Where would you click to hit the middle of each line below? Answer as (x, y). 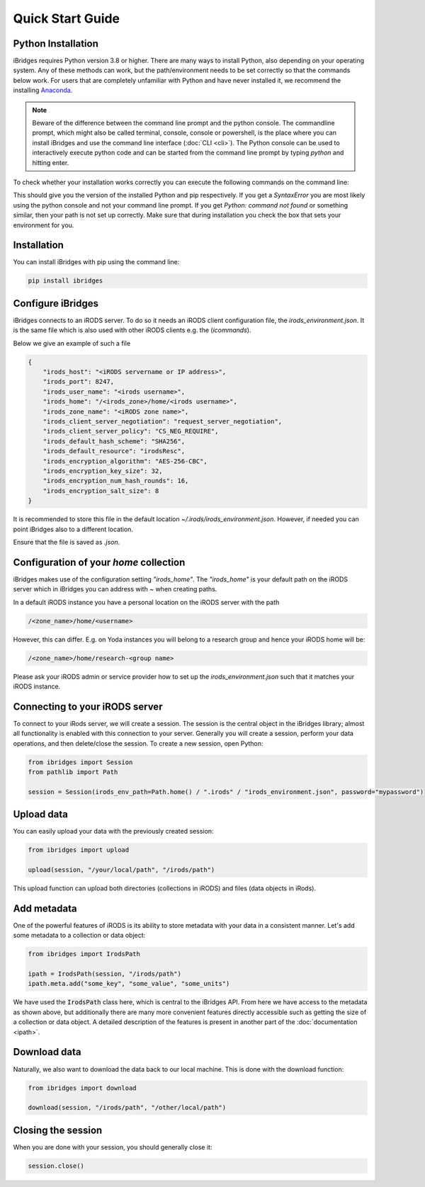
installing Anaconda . (43, 90)
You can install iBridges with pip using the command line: (96, 262)
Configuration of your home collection (99, 562)
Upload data (41, 814)
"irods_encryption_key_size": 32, (103, 471)
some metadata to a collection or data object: (79, 936)
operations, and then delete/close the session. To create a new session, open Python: (138, 743)
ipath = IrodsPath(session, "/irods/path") (105, 974)
